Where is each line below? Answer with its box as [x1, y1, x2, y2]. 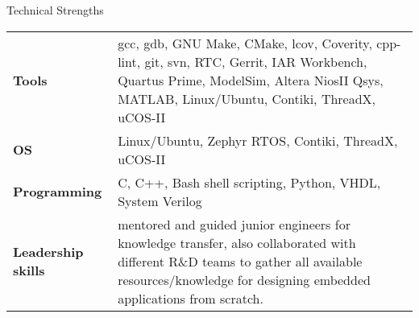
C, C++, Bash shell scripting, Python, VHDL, [118, 172, 381, 192]
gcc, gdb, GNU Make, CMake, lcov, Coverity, [118, 33, 372, 52]
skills [13, 261, 45, 280]
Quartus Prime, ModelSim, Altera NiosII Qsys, [118, 70, 384, 89]
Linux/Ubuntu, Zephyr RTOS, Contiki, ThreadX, [118, 130, 398, 150]
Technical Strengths [6, 2, 104, 18]
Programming [13, 182, 102, 201]
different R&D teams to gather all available [118, 251, 363, 271]
